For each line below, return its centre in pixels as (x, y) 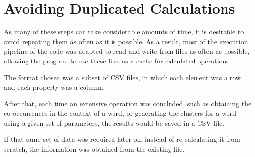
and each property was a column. (54, 87)
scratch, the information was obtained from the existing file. (94, 149)
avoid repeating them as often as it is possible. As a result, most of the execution (126, 41)
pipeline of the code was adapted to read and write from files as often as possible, (127, 51)
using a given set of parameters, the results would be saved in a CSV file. (114, 122)
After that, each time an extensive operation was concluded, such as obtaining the (128, 103)
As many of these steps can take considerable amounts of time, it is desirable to (124, 32)
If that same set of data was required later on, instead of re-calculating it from (122, 139)
